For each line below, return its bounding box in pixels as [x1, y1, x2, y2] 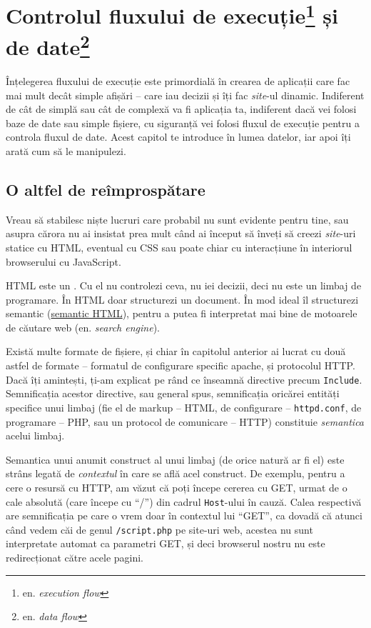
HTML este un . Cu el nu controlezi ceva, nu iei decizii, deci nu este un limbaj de [6, 278, 362, 293]
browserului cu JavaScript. [6, 254, 121, 269]
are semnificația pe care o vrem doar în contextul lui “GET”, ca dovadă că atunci [6, 508, 362, 523]
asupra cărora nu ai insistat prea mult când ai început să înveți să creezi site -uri [6, 226, 356, 241]
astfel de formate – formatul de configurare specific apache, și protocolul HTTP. [6, 358, 355, 373]
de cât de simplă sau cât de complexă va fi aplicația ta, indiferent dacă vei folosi [6, 101, 357, 116]
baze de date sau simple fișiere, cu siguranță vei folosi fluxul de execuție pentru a [6, 115, 360, 130]
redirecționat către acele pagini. [6, 550, 144, 565]
